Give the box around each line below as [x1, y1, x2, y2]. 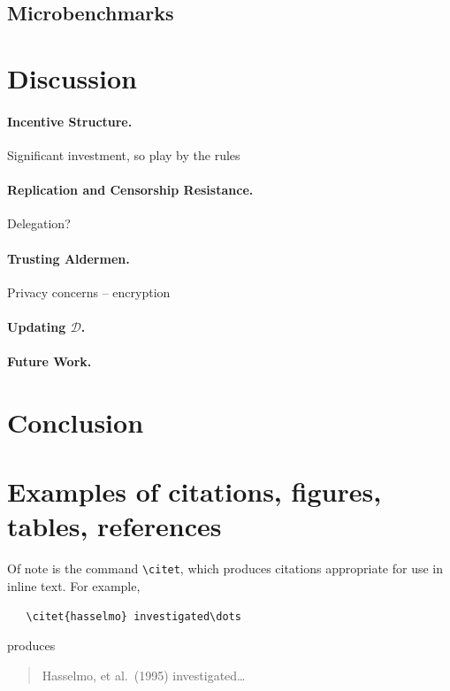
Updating [7, 317, 66, 335]
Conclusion [7, 403, 144, 440]
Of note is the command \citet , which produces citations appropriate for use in [7, 559, 443, 578]
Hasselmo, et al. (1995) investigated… [42, 665, 246, 684]
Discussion [7, 59, 137, 96]
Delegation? [7, 214, 71, 233]
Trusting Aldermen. [7, 249, 130, 267]
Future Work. [7, 352, 92, 371]
